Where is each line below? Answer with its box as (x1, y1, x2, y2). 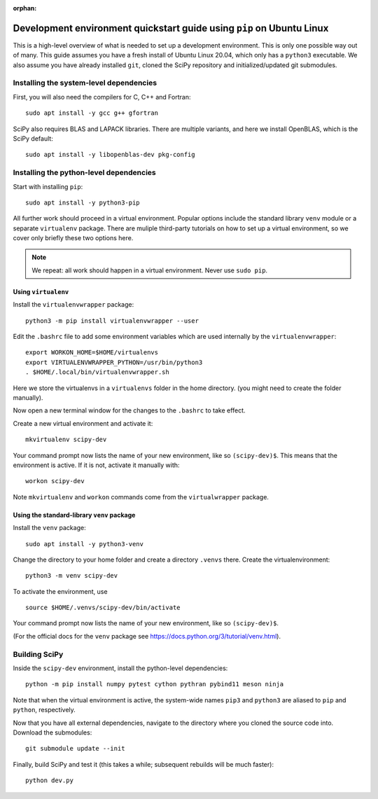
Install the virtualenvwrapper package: (13, 300, 134, 309)
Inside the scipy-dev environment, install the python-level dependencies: (13, 664, 228, 672)
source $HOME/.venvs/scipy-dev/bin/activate (25, 604, 181, 612)
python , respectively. (13, 706, 76, 714)
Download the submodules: (13, 728, 92, 737)
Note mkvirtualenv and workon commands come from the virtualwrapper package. (13, 492, 269, 501)
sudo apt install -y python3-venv (25, 540, 143, 548)
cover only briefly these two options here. (13, 234, 134, 242)
